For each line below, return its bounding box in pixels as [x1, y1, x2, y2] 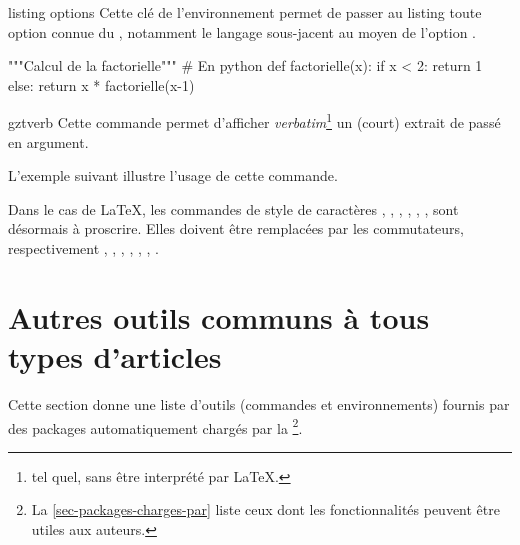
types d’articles [8, 335, 222, 376]
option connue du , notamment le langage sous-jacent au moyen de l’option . [8, 21, 476, 42]
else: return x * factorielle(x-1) [8, 74, 195, 95]
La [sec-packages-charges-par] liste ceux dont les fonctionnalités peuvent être [31, 499, 500, 520]
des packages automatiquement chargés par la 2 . [8, 414, 303, 438]
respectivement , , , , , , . [8, 238, 159, 258]
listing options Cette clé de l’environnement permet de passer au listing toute [8, 2, 482, 22]
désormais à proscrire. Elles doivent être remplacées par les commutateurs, [8, 218, 464, 239]
